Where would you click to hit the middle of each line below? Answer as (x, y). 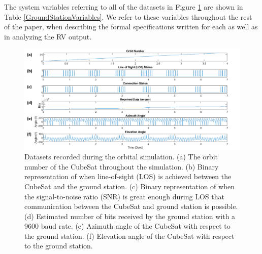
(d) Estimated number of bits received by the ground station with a (130, 216)
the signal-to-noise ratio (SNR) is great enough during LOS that (124, 196)
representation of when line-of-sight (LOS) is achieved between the (128, 176)
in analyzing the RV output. (48, 36)
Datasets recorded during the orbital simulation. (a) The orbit (121, 157)
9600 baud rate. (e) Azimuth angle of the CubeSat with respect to (127, 226)
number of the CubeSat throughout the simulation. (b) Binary (122, 166)
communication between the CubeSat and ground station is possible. (131, 206)
